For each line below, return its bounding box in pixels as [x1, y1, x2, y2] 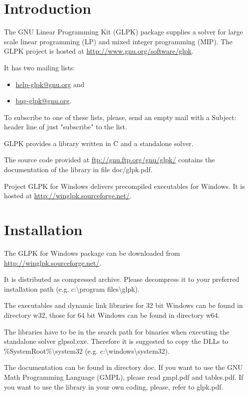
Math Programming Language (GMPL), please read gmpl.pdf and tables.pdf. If [4, 371, 244, 382]
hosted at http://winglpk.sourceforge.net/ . [4, 190, 132, 201]
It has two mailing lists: [4, 62, 75, 72]
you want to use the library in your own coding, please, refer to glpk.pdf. [4, 381, 223, 392]
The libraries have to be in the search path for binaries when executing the [4, 326, 229, 336]
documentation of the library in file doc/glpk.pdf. [4, 164, 153, 175]
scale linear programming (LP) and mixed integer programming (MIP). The [4, 36, 233, 46]
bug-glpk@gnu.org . [15, 95, 72, 106]
